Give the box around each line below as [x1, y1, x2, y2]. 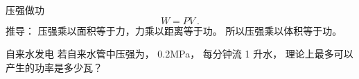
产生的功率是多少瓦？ [6, 60, 103, 74]
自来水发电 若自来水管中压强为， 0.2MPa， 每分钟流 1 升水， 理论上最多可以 [6, 46, 353, 61]
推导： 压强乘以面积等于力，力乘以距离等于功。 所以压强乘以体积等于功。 [6, 23, 342, 37]
